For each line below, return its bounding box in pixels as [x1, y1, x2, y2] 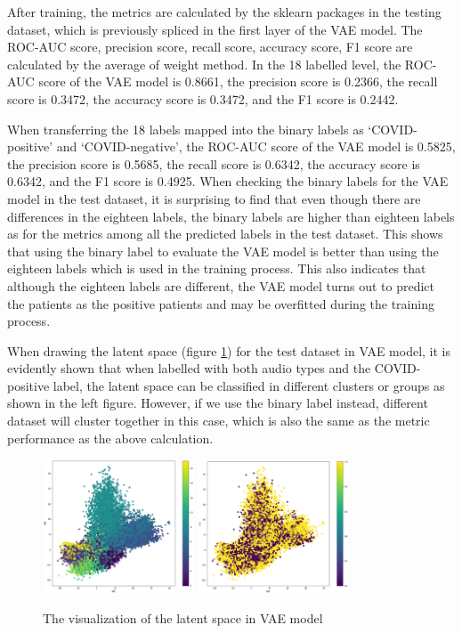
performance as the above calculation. [7, 428, 214, 447]
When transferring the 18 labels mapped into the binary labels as [7, 119, 364, 138]
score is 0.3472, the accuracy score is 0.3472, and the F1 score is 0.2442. [7, 89, 399, 108]
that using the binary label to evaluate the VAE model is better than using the [7, 241, 439, 260]
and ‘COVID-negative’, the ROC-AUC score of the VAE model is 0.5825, [56, 137, 456, 156]
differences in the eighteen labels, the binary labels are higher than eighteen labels [7, 207, 455, 225]
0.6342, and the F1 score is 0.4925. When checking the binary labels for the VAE [7, 172, 449, 191]
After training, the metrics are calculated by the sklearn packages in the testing [7, 3, 442, 20]
